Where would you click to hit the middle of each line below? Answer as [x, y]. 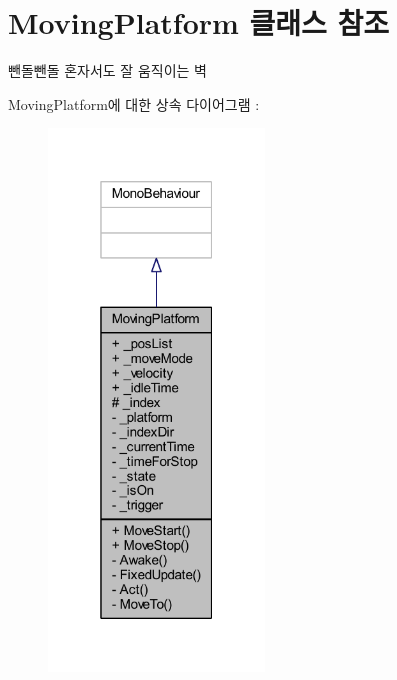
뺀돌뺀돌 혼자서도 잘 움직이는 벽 [107, 70]
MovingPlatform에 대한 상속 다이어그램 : [134, 103]
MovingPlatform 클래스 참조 [199, 22]
